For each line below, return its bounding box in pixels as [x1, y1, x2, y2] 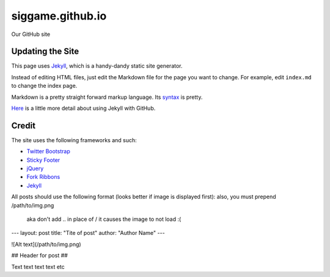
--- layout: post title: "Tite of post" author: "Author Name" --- [11, 229, 165, 237]
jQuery [26, 165, 44, 172]
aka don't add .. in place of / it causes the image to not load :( [26, 215, 182, 223]
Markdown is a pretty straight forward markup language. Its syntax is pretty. [11, 93, 203, 101]
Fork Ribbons [26, 173, 61, 181]
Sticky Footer [26, 156, 61, 164]
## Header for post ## [11, 252, 68, 259]
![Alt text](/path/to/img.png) [11, 240, 82, 248]
